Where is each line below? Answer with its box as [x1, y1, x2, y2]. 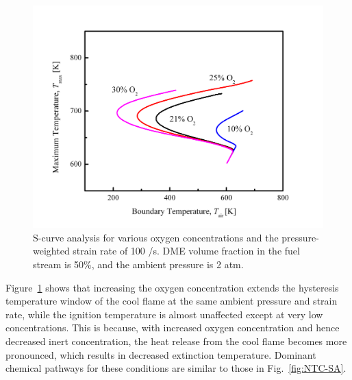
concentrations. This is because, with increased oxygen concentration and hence [5, 320, 340, 335]
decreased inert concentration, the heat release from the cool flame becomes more [5, 333, 347, 348]
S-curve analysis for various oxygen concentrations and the [33, 230, 279, 244]
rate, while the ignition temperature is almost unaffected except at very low [5, 307, 323, 321]
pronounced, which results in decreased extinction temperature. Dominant [5, 347, 316, 361]
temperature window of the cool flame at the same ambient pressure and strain [5, 294, 338, 308]
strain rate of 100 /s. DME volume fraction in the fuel [73, 244, 300, 258]
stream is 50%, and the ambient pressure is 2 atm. [33, 257, 244, 271]
